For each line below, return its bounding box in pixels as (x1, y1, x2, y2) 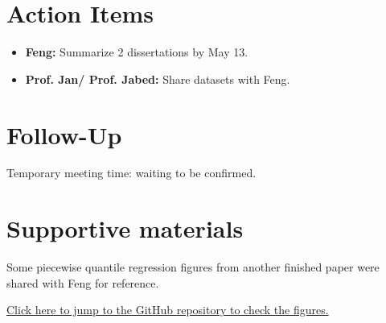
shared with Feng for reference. (6, 274, 159, 291)
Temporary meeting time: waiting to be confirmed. (6, 164, 257, 181)
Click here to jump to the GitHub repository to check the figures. (6, 301, 329, 318)
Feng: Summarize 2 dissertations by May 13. (25, 43, 248, 60)
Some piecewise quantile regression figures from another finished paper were (6, 259, 380, 275)
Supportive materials (6, 212, 244, 245)
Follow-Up (6, 118, 122, 151)
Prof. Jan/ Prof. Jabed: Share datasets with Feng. (25, 70, 290, 87)
